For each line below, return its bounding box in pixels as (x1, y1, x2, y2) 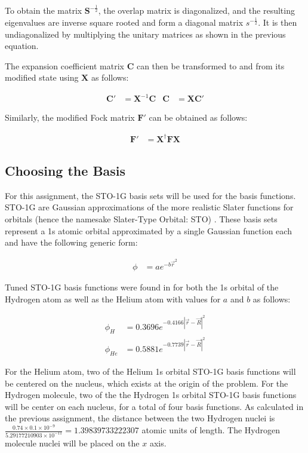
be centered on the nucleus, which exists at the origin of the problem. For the (5, 377, 288, 389)
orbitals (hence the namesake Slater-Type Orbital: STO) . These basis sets (5, 212, 278, 225)
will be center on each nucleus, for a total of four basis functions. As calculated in (5, 400, 304, 412)
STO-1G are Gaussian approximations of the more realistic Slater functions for (5, 201, 294, 213)
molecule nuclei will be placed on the (5, 436, 140, 449)
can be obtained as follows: (149, 111, 248, 124)
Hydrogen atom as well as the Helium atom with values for (5, 292, 221, 305)
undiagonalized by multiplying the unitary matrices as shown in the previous (5, 27, 286, 40)
